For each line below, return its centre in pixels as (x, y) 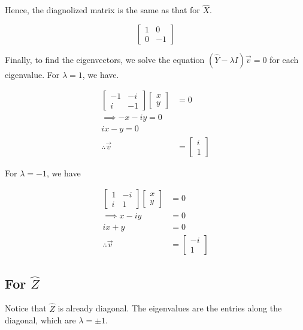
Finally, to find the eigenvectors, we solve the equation (105, 59)
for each (284, 59)
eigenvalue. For (32, 74)
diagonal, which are (40, 320)
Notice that (26, 308)
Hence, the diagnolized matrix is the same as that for (102, 10)
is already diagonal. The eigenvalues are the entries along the (170, 308)
